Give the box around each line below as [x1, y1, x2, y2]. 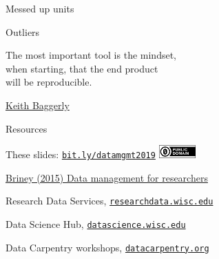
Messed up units [6, 1, 74, 15]
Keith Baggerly [6, 97, 70, 112]
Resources [6, 121, 48, 135]
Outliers [6, 24, 40, 39]
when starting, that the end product [6, 61, 158, 75]
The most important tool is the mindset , [6, 48, 177, 62]
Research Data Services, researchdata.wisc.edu [6, 193, 213, 208]
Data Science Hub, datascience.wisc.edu [6, 216, 186, 231]
